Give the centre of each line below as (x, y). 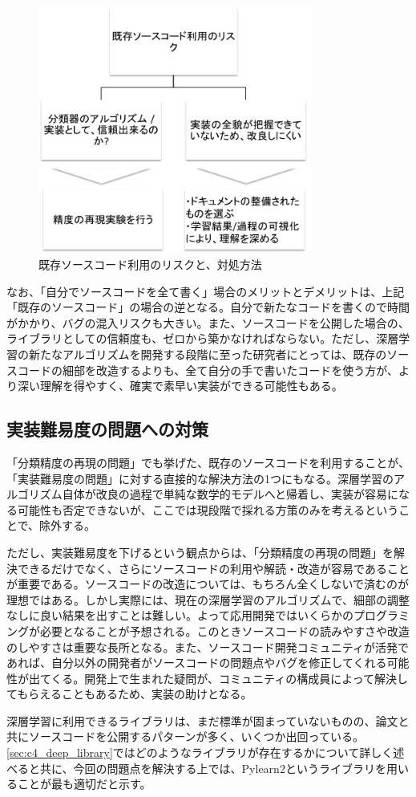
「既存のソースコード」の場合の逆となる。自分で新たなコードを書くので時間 (208, 307)
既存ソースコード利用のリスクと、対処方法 (150, 264)
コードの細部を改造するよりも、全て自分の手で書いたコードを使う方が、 (208, 370)
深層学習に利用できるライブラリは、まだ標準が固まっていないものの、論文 (202, 720)
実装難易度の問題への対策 (107, 429)
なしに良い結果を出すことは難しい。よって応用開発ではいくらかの (180, 615)
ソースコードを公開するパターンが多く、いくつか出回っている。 (196, 736)
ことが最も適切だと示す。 (84, 784)
